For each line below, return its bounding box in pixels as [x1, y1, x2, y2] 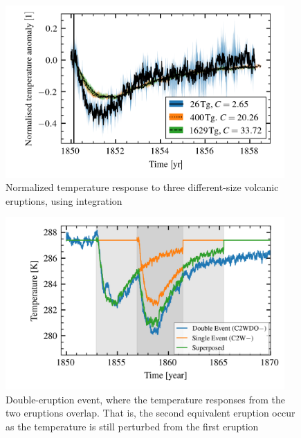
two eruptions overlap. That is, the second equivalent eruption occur [6, 405, 295, 420]
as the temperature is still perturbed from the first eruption [6, 419, 259, 433]
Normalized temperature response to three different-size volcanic [6, 180, 279, 194]
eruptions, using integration [6, 193, 122, 208]
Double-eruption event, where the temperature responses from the [6, 392, 285, 406]
